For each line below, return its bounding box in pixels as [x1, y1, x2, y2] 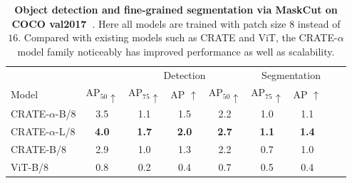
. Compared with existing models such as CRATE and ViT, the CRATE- [18, 30, 338, 45]
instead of [297, 16, 341, 31]
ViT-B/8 [11, 159, 49, 174]
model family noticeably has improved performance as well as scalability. [17, 43, 335, 58]
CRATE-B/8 [11, 141, 66, 156]
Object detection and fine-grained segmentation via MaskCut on [14, 2, 338, 16]
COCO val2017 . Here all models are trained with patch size [11, 16, 286, 31]
